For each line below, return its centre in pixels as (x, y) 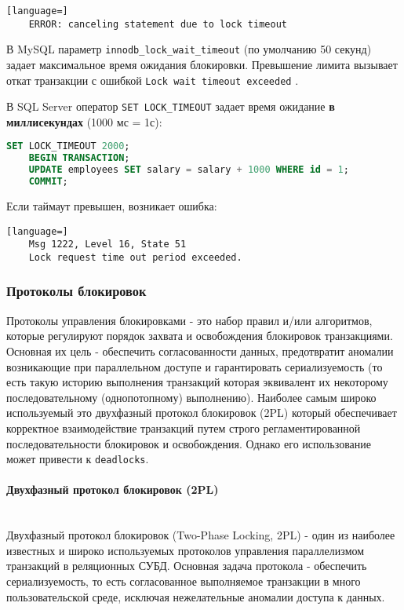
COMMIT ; (48, 182)
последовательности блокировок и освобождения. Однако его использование (189, 443)
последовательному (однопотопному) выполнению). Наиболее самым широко (191, 397)
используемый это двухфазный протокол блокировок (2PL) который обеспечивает (202, 413)
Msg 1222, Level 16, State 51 (107, 245)
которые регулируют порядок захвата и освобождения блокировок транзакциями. (200, 336)
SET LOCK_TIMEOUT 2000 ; (68, 146)
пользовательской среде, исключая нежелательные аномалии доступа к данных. (196, 596)
